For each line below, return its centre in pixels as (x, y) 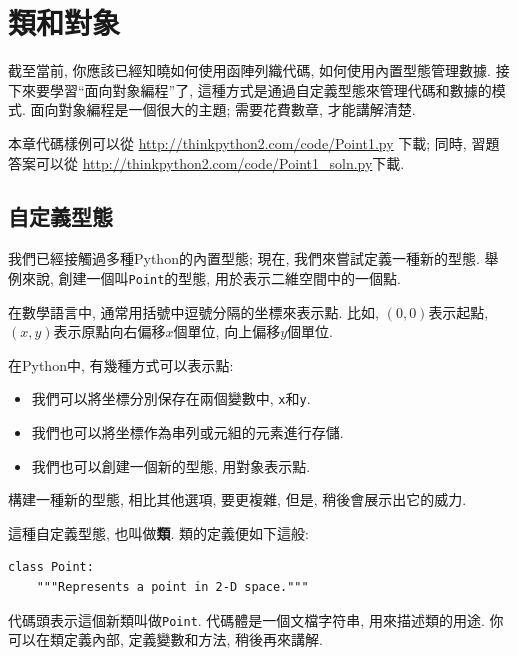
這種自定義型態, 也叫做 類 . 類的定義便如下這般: (159, 532)
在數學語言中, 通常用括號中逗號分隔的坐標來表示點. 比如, (193, 311)
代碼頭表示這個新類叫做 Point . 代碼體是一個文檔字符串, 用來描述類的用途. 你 (256, 619)
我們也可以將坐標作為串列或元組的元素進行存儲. (187, 431)
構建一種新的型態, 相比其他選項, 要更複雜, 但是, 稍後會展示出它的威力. (237, 499)
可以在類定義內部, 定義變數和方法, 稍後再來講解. (165, 639)
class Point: (51, 567)
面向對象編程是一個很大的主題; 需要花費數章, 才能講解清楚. (223, 109)
